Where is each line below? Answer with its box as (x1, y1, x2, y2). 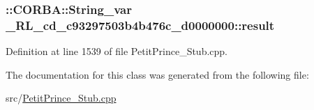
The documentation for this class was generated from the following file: (6, 67, 309, 81)
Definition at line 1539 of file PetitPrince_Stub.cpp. (6, 44, 228, 58)
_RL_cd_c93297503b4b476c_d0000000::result (6, 16, 275, 33)
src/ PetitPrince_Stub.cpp (6, 91, 117, 105)
